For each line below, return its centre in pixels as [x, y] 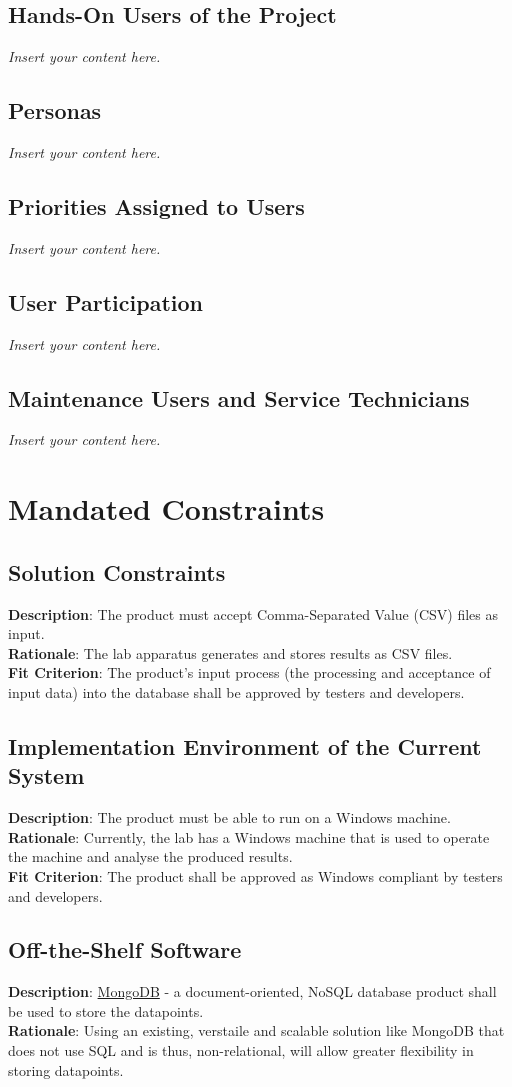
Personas [55, 110]
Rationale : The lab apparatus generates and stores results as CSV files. [230, 652]
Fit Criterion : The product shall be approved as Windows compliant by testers [255, 875]
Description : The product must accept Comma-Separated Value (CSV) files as [253, 613]
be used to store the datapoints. [106, 1010]
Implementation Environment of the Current [245, 745]
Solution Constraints [117, 571]
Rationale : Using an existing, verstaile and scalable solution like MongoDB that [256, 1030]
